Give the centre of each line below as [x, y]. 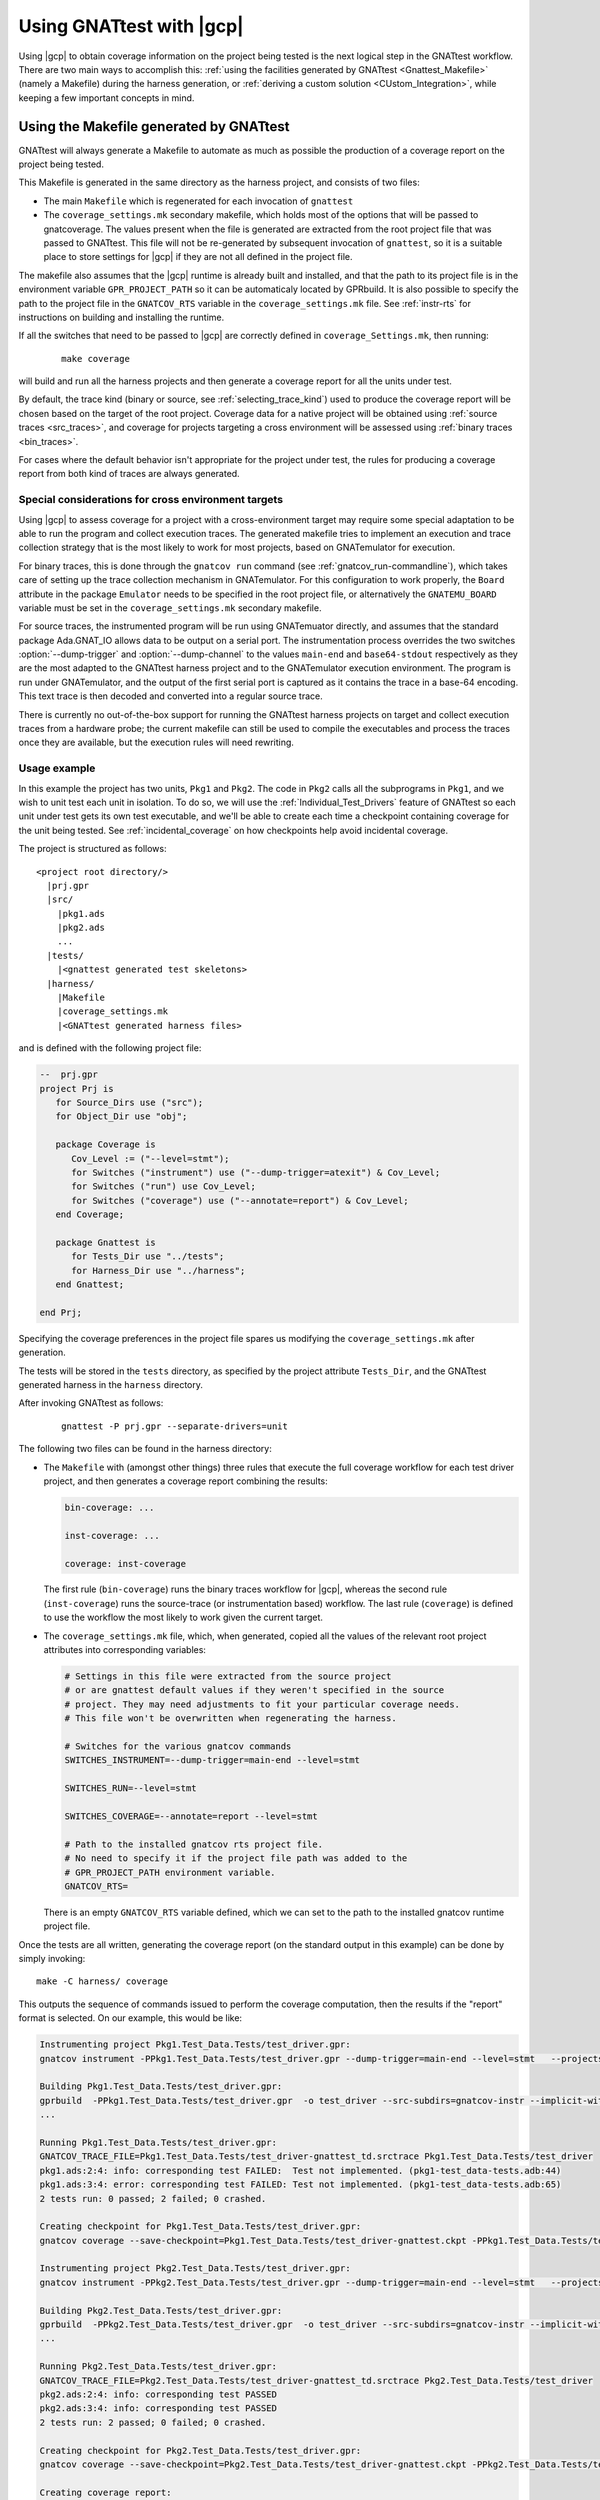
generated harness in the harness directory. [111, 1384]
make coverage [95, 358]
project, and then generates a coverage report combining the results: [186, 1481]
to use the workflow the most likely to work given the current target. [183, 1617]
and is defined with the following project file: [110, 1048]
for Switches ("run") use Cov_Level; [164, 1186]
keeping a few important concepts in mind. [106, 97]
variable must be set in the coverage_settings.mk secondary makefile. [170, 607]
